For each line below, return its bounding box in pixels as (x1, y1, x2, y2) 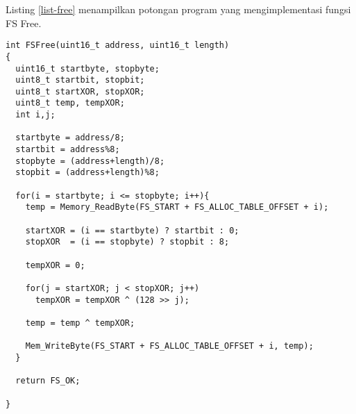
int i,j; (15, 110, 56, 120)
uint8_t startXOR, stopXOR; (15, 86, 145, 97)
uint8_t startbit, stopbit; (15, 75, 145, 85)
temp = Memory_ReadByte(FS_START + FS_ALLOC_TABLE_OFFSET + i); (25, 202, 329, 213)
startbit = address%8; (15, 144, 120, 155)
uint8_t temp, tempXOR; (15, 98, 125, 108)
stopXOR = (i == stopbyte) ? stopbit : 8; (25, 237, 230, 247)
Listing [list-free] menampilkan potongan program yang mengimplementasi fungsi (6, 2, 351, 16)
